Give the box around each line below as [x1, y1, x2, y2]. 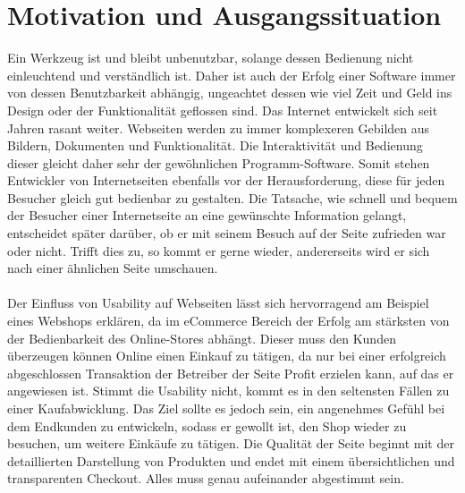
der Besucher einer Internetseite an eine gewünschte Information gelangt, [7, 206, 407, 225]
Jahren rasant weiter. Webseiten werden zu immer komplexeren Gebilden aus [7, 118, 430, 137]
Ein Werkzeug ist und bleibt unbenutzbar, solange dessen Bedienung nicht [7, 48, 414, 67]
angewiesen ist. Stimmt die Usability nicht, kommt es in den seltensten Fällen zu [7, 381, 450, 400]
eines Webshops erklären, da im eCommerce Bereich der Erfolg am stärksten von [7, 311, 450, 330]
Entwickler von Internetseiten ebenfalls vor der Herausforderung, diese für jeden [7, 171, 445, 190]
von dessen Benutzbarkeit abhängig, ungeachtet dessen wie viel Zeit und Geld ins [7, 83, 452, 102]
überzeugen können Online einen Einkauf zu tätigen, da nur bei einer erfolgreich [7, 346, 446, 365]
